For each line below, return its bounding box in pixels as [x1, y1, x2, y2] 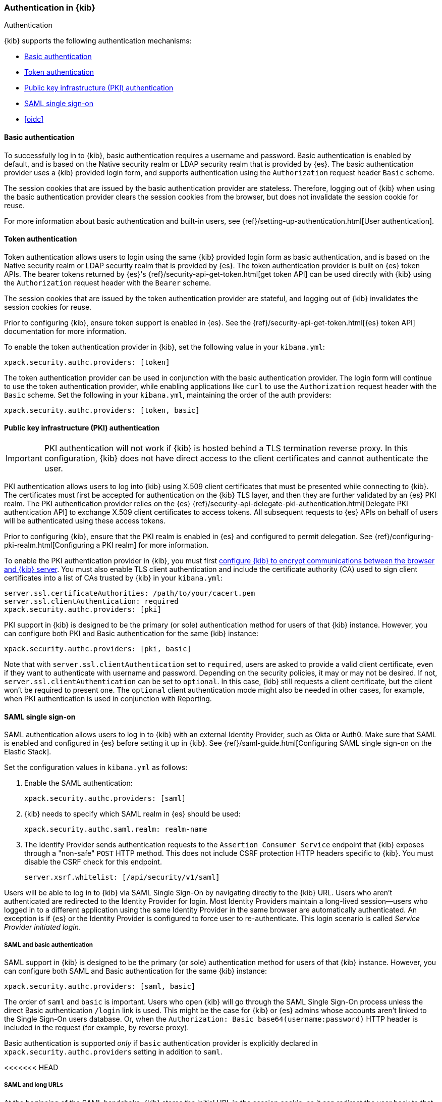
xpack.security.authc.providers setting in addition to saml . [4, 1047, 223, 1057]
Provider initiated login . [4, 923, 81, 932]
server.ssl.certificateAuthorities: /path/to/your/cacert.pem [4, 589, 255, 598]
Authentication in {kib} [4, 3, 95, 13]
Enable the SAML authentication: [24, 779, 133, 788]
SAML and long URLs [4, 1081, 64, 1089]
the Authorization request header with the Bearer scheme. [4, 278, 211, 287]
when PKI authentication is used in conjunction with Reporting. [4, 694, 212, 703]
